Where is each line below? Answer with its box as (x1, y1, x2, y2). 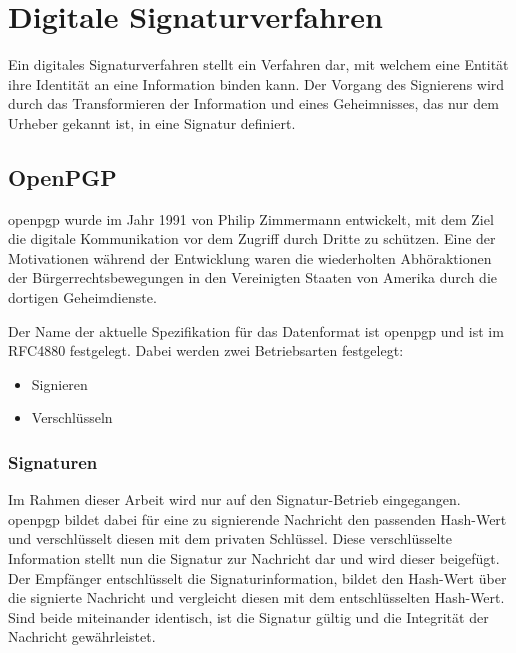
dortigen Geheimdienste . (8, 287, 157, 308)
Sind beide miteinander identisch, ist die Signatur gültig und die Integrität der (8, 606, 489, 627)
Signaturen (8, 449, 98, 474)
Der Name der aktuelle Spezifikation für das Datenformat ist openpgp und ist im (8, 320, 504, 341)
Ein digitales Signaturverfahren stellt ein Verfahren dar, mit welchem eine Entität (8, 54, 509, 75)
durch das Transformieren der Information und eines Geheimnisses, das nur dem (8, 93, 499, 114)
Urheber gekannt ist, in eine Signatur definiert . (8, 112, 296, 133)
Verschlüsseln (31, 407, 113, 428)
